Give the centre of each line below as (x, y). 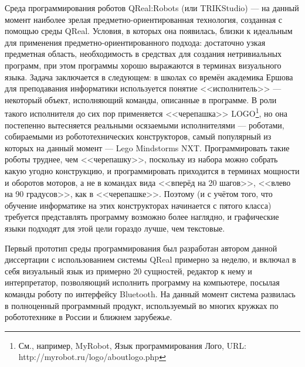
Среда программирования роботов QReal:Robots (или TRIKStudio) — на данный (152, 8)
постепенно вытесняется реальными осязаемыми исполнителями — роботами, (145, 125)
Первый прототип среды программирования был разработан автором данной (141, 248)
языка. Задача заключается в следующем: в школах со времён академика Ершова (149, 77)
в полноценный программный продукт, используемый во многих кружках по (142, 305)
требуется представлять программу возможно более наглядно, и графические (142, 217)
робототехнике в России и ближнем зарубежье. (89, 317)
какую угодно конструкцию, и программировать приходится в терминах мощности (152, 170)
